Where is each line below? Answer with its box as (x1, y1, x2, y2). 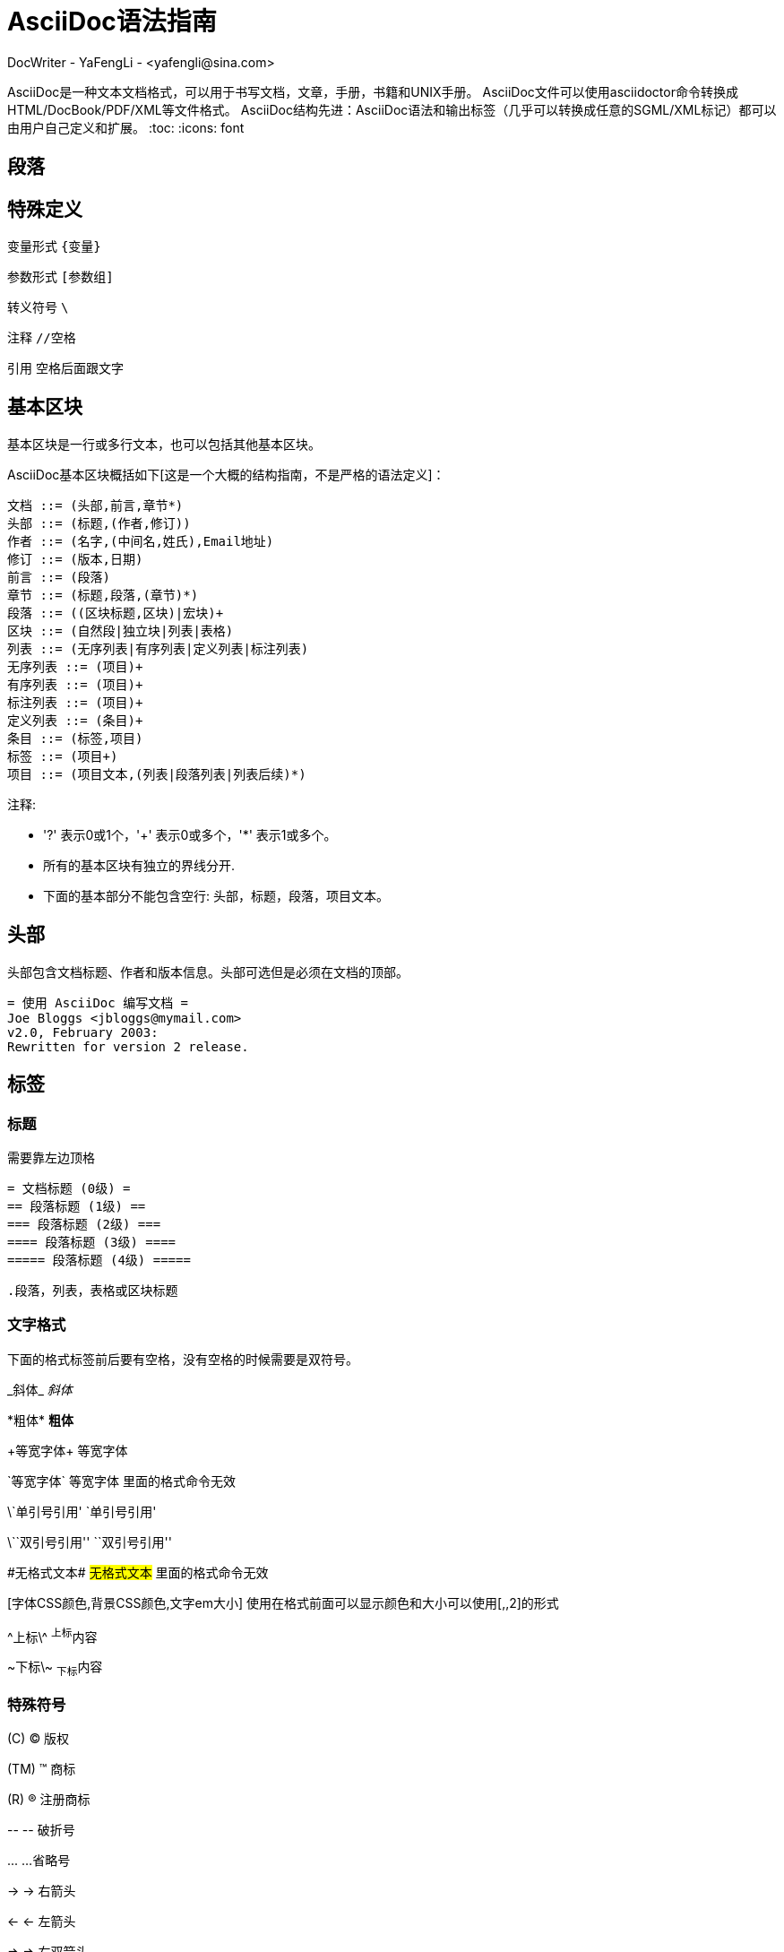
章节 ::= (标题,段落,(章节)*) (7, 587, 199, 602)
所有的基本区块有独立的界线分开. (43, 857, 236, 873)
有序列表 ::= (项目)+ (7, 677, 143, 692)
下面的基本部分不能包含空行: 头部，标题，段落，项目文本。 (43, 887, 389, 903)
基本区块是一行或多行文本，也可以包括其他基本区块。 (7, 436, 321, 452)
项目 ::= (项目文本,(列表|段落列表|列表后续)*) (7, 766, 306, 782)
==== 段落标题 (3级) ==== (7, 1234, 177, 1249)
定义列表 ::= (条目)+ (7, 713, 143, 728)
